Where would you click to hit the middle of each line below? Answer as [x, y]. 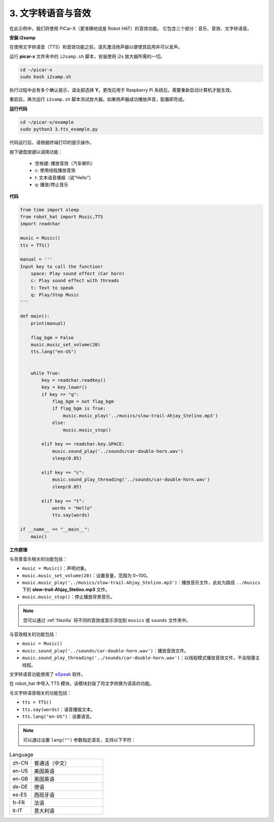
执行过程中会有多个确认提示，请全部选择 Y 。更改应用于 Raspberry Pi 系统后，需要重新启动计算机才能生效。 [122, 90]
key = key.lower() [64, 387]
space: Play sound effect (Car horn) [78, 274]
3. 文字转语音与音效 [50, 13]
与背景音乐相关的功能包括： [38, 559]
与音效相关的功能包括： [34, 634]
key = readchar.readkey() [74, 380]
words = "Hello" [72, 508]
